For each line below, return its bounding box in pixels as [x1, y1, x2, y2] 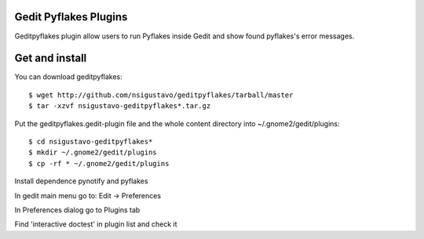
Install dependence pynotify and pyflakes [14, 176, 148, 186]
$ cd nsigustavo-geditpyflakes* [28, 137, 153, 146]
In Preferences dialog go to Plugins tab [14, 205, 141, 215]
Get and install [14, 52, 87, 65]
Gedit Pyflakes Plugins [14, 10, 128, 24]
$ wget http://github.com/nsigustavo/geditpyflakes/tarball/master [28, 90, 294, 100]
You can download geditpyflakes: [14, 72, 123, 81]
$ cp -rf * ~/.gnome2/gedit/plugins [28, 159, 170, 168]
